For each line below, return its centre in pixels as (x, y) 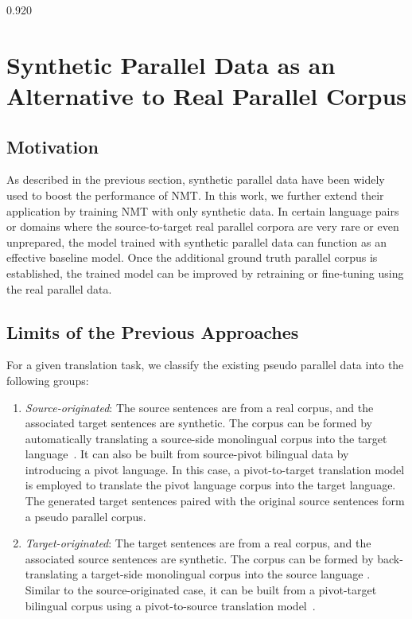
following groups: (48, 380)
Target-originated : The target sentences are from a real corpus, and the (198, 543)
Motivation (52, 146)
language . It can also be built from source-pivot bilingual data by (187, 454)
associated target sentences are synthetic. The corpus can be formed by (198, 423)
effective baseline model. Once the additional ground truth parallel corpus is (192, 257)
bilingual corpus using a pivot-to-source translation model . (170, 605)
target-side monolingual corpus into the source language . (231, 574)
